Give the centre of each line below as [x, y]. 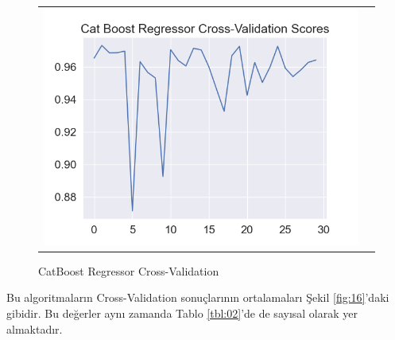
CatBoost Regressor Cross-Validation [129, 270]
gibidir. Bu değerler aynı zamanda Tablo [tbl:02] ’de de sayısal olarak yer [182, 313]
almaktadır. [35, 328]
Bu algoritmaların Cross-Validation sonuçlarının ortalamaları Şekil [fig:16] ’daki [198, 297]
